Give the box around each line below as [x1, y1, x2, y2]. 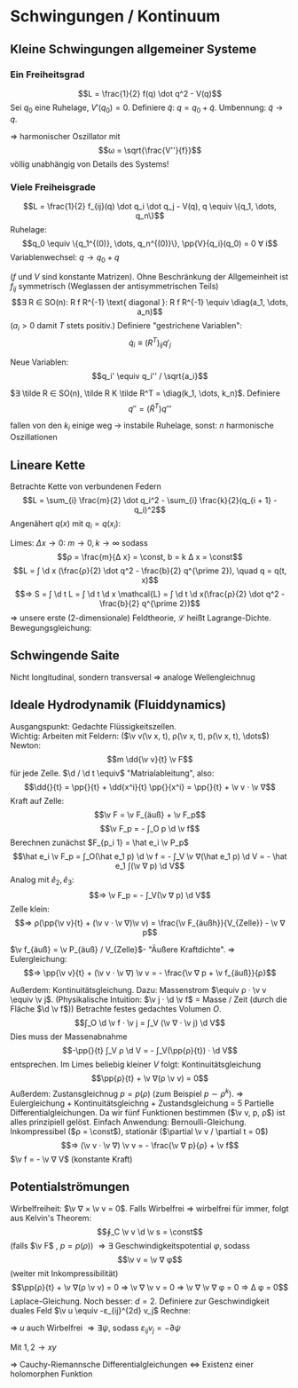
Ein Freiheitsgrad [10, 68, 85, 81]
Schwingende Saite [10, 648, 120, 663]
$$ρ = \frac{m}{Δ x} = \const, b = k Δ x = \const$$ [57, 551, 243, 562]
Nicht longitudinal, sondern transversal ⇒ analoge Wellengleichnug [10, 672, 255, 682]
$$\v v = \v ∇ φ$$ [117, 1254, 183, 1265]
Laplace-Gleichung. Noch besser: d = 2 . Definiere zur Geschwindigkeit [10, 1296, 270, 1306]
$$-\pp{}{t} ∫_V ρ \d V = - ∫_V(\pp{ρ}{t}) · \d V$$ [61, 1045, 239, 1056]
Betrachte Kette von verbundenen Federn [10, 481, 162, 492]
